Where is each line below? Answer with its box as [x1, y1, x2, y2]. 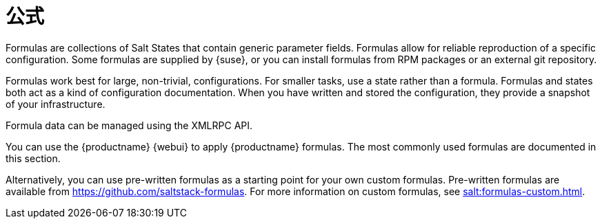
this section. [6, 152, 61, 164]
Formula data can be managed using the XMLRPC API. [6, 119, 253, 131]
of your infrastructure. [6, 98, 106, 110]
